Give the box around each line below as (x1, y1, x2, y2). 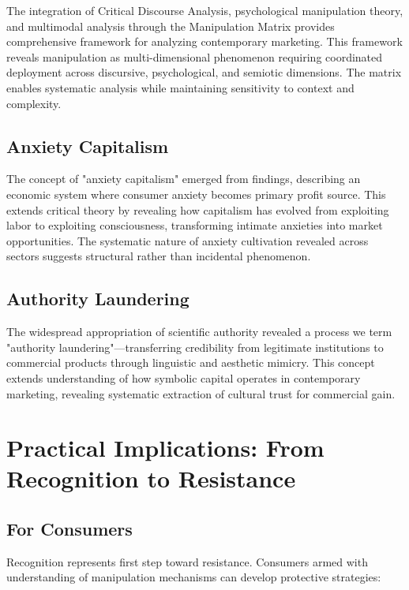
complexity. (6, 95, 62, 111)
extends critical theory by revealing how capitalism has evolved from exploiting (6, 201, 389, 218)
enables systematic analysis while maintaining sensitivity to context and (6, 79, 355, 95)
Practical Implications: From (6, 431, 325, 464)
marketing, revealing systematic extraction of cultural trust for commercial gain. (6, 385, 396, 401)
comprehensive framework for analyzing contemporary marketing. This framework (6, 33, 403, 50)
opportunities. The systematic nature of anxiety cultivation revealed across (6, 232, 369, 248)
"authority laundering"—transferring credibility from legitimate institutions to (6, 338, 384, 355)
